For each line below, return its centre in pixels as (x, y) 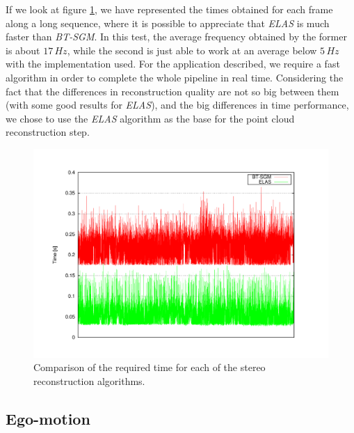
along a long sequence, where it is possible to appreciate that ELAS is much (168, 23)
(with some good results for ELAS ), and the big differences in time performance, (177, 105)
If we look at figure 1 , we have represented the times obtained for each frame (169, 9)
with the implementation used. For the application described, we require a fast (173, 64)
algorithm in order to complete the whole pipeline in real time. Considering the (175, 77)
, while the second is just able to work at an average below (192, 50)
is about (23, 50)
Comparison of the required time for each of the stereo (150, 367)
